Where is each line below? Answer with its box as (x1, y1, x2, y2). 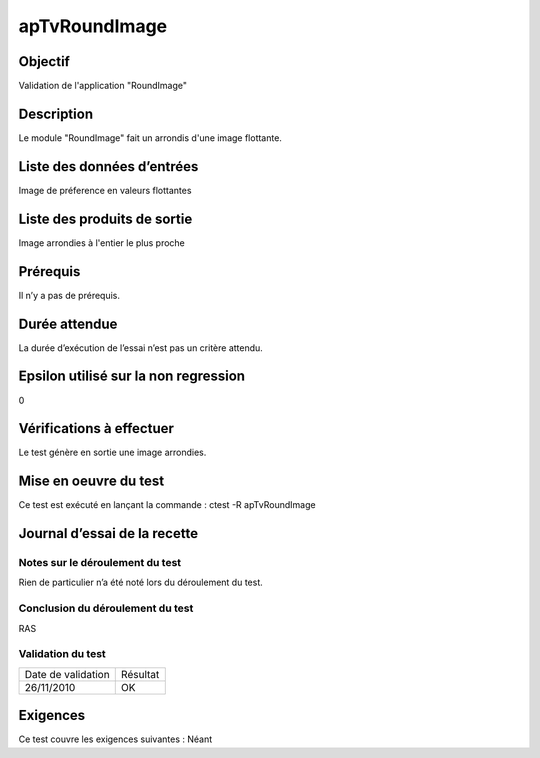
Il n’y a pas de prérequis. (18, 289, 120, 301)
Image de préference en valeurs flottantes (18, 184, 192, 196)
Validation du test (18, 647, 107, 661)
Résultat (120, 667, 160, 681)
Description (18, 105, 94, 122)
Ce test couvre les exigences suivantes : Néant (18, 733, 213, 745)
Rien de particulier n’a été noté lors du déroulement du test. (18, 576, 264, 589)
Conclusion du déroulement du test (18, 601, 194, 615)
